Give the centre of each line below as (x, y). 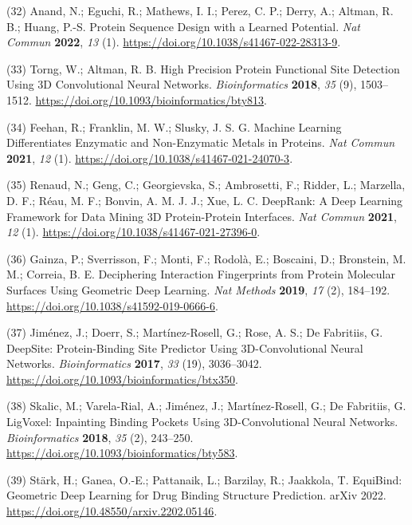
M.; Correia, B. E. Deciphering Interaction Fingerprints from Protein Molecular (201, 274)
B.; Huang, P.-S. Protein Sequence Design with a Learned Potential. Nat (183, 26)
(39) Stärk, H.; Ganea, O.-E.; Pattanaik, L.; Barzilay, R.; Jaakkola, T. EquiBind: (204, 479)
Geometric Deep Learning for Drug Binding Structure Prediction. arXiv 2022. (196, 495)
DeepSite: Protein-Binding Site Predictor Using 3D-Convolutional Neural (185, 347)
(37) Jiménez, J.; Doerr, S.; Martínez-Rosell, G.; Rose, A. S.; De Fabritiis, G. (195, 332)
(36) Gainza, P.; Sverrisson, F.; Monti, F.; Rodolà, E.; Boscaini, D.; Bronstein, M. (206, 258)
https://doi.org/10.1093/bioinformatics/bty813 (150, 99)
